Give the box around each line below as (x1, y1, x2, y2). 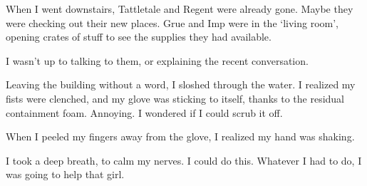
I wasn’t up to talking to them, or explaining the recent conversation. (6, 53, 309, 68)
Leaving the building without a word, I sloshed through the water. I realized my (6, 77, 356, 92)
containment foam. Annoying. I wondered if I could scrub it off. (6, 105, 283, 120)
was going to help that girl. (6, 167, 125, 182)
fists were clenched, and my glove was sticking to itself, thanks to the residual (6, 91, 345, 105)
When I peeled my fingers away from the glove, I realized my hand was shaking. (6, 129, 355, 144)
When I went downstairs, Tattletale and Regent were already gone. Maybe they (6, 1, 353, 16)
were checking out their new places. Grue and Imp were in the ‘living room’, (6, 15, 339, 30)
